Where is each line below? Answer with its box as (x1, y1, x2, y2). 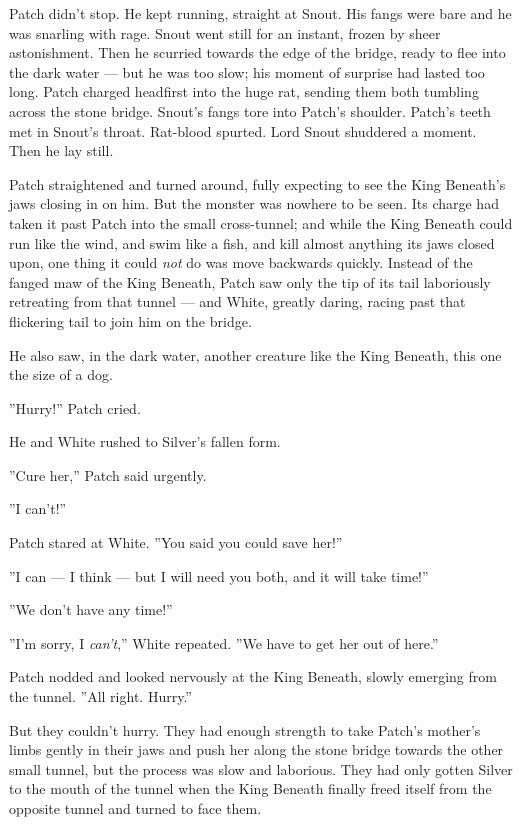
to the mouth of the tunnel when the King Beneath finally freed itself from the (9, 778, 492, 799)
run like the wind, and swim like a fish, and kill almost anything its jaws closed (9, 232, 495, 253)
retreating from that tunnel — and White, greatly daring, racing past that (9, 291, 466, 312)
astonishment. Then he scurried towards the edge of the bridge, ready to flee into (9, 42, 506, 63)
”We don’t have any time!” (9, 599, 173, 620)
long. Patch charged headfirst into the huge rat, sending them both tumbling (9, 81, 479, 102)
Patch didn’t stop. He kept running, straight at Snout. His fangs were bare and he (9, 3, 512, 23)
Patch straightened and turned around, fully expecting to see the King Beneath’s (9, 173, 506, 194)
